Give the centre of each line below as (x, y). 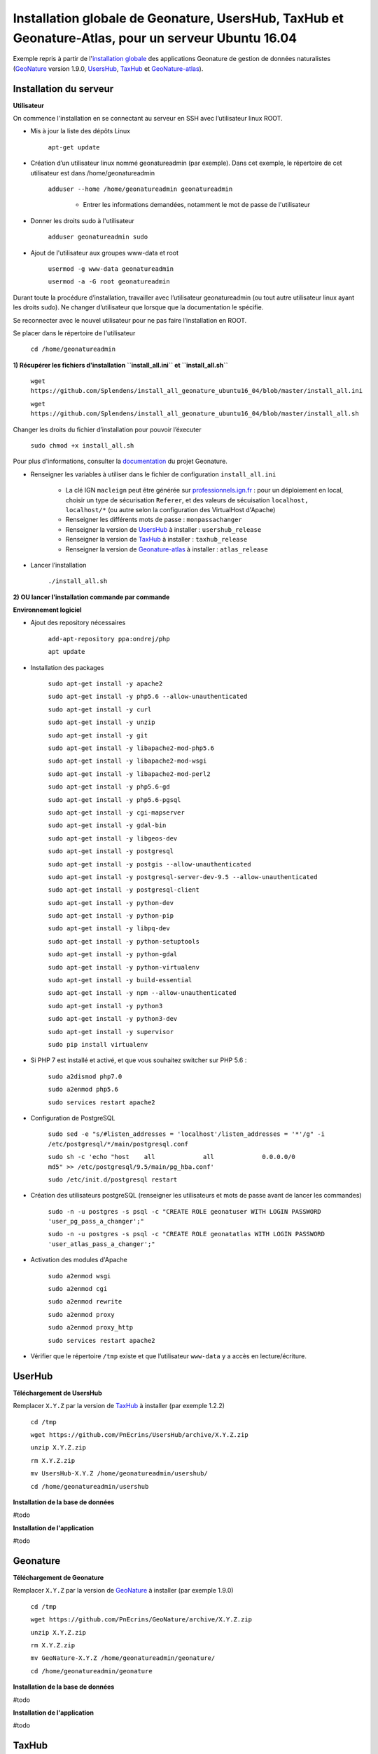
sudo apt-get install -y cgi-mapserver (116, 812)
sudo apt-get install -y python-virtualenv (124, 967)
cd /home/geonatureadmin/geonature (92, 1671)
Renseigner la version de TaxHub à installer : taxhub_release (156, 540)
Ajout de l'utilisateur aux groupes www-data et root (104, 253)
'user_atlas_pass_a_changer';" (101, 1244)
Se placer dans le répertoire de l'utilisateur (74, 333)
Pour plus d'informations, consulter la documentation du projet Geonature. (120, 461)
